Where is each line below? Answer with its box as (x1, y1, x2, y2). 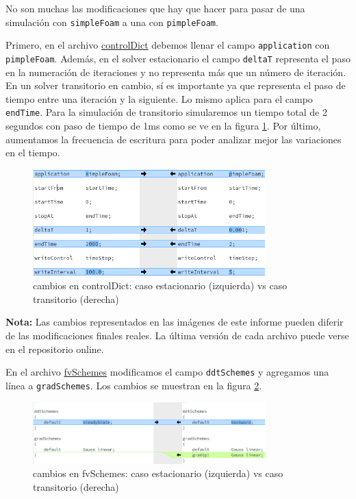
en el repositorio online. (5, 341, 104, 356)
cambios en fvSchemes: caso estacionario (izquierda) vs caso (33, 466, 283, 480)
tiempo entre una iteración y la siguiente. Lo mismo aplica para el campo (5, 91, 313, 106)
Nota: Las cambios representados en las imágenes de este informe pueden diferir (5, 315, 344, 329)
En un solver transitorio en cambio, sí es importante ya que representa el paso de (5, 78, 346, 93)
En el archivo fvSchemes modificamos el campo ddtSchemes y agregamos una (5, 365, 329, 379)
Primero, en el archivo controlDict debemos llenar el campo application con (5, 38, 330, 52)
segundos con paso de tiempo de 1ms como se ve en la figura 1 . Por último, (5, 119, 321, 132)
